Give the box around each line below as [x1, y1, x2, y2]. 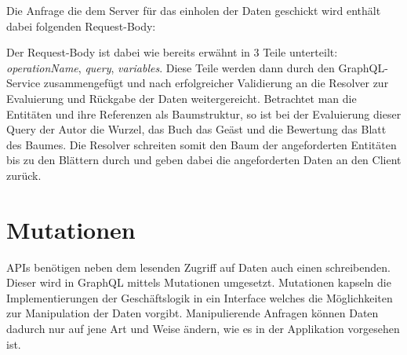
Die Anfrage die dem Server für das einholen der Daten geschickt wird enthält [6, 2, 381, 18]
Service [6, 75, 41, 91]
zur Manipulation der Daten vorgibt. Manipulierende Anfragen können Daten [6, 305, 379, 321]
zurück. [6, 167, 42, 183]
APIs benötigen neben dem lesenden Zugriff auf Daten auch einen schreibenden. [6, 258, 391, 275]
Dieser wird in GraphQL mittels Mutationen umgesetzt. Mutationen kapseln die [6, 274, 391, 291]
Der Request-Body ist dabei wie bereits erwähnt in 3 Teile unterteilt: [6, 44, 338, 60]
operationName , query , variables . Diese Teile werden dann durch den [6, 59, 335, 75]
